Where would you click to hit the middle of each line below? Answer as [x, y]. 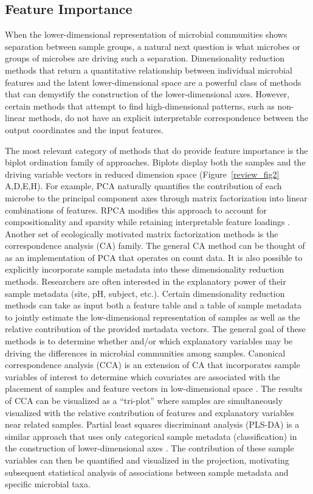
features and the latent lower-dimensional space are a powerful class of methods [153, 82]
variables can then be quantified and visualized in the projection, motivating [147, 460]
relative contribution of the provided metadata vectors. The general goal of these [155, 329]
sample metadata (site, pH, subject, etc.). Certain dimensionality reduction [145, 293]
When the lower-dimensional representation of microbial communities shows [146, 34]
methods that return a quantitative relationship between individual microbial [149, 70]
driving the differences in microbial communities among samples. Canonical [145, 353]
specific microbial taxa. [48, 484]
